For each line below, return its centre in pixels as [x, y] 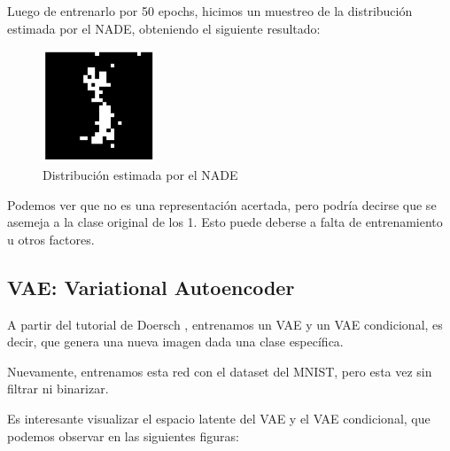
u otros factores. [51, 239]
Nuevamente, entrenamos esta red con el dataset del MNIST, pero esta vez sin [220, 371]
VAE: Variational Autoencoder [151, 287]
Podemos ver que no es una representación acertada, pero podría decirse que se [222, 204]
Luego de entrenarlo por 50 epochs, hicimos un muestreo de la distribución [210, 11]
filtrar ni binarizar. [58, 389]
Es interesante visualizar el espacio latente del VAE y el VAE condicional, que [219, 418]
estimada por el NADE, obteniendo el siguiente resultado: [164, 28]
